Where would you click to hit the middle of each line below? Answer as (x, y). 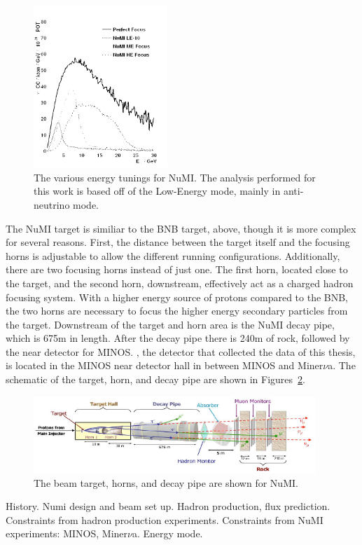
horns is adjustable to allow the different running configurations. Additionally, (173, 255)
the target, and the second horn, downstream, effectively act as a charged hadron (180, 283)
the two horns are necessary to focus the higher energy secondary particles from (177, 311)
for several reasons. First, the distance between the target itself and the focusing (178, 242)
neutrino (52, 204)
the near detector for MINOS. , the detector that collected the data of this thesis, (181, 351)
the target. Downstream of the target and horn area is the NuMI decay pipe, (170, 324)
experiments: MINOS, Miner (67, 533)
